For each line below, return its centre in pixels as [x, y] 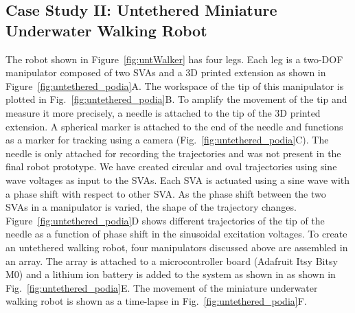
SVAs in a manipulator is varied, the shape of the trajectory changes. [151, 207]
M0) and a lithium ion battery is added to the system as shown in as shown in [171, 274]
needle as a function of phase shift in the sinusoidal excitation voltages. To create [176, 234]
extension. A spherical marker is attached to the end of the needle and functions [174, 126]
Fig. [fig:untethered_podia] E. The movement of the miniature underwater [162, 287]
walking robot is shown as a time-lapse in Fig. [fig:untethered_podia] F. [156, 301]
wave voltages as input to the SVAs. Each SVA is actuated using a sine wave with [178, 179]
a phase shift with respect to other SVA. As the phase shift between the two [166, 193]
